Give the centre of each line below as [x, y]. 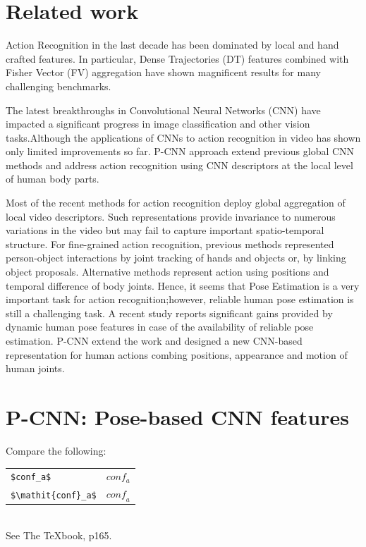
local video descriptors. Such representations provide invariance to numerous [171, 216]
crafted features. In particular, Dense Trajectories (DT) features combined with [177, 58]
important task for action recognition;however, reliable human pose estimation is [180, 299]
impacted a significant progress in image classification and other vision [158, 124]
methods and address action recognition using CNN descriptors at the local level [179, 165]
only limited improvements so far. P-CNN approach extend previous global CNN [180, 151]
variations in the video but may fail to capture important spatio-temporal [165, 230]
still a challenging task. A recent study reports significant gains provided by [169, 313]
